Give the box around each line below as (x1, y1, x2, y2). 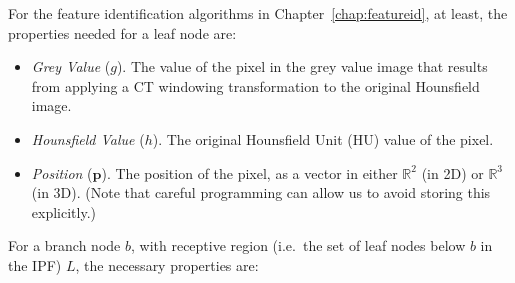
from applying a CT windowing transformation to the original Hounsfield (31, 75, 480, 96)
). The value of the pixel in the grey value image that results (116, 56, 488, 77)
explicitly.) (31, 201, 96, 222)
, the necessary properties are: (75, 254, 259, 275)
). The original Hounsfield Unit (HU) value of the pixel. (152, 128, 494, 149)
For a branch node (8, 235, 121, 256)
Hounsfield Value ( (31, 128, 145, 149)
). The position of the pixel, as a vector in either (101, 162, 398, 183)
